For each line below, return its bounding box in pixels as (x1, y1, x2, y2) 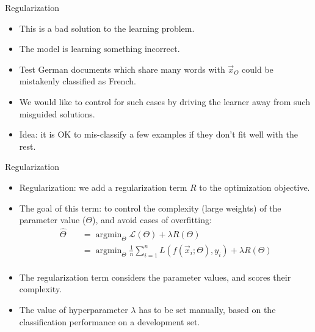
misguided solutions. (19, 107, 95, 120)
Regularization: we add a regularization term (19, 180, 187, 193)
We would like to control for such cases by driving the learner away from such (19, 95, 310, 108)
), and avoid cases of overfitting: (92, 213, 212, 226)
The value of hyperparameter (19, 303, 128, 316)
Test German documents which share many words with (19, 62, 225, 75)
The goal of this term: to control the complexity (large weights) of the (19, 201, 281, 214)
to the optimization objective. (199, 180, 310, 193)
